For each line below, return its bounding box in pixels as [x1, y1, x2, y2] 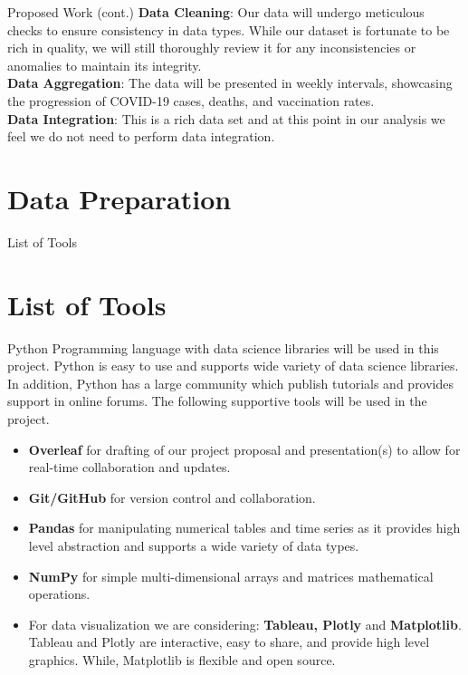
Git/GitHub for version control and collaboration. [28, 487, 316, 506]
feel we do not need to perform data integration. [7, 127, 275, 146]
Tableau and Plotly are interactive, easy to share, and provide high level [28, 632, 430, 651]
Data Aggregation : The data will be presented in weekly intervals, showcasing [7, 73, 453, 92]
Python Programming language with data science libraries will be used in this [7, 338, 439, 357]
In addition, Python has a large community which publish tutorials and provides [7, 373, 454, 392]
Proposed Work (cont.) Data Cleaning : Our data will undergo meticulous [7, 3, 425, 21]
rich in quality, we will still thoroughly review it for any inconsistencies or [7, 38, 416, 57]
